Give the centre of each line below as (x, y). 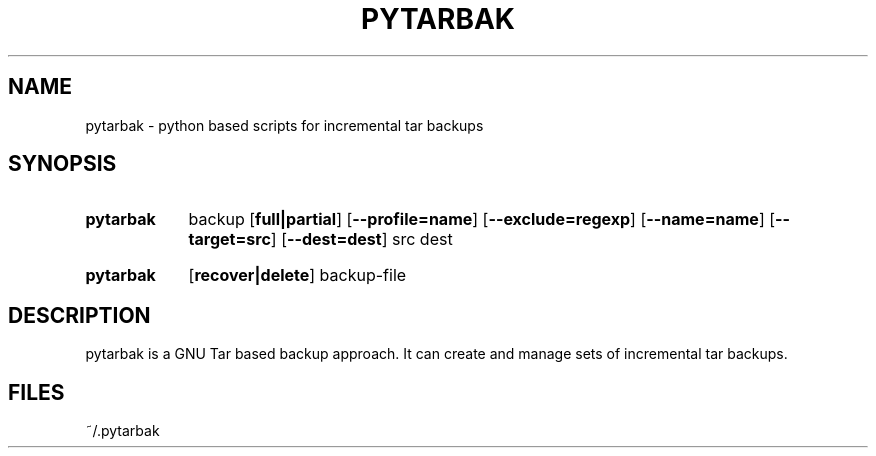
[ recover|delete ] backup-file (297, 275)
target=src (229, 239)
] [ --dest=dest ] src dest (361, 239)
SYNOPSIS (62, 164)
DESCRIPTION (79, 315)
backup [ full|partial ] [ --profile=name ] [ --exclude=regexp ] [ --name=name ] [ (482, 219)
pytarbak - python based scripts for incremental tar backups (284, 125)
